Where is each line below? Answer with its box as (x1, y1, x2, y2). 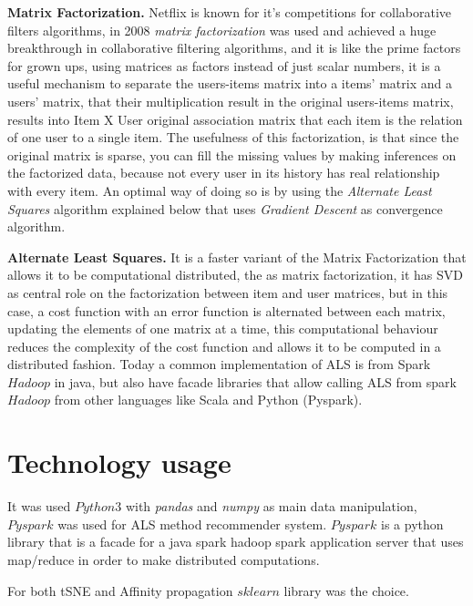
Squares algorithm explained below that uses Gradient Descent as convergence (7, 199, 443, 218)
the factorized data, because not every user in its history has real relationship (7, 163, 440, 182)
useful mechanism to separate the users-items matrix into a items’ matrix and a (7, 74, 452, 93)
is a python (381, 514, 444, 533)
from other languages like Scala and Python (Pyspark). (54, 390, 363, 409)
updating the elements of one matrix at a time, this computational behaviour (7, 319, 438, 338)
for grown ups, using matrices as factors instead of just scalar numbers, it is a (7, 56, 441, 75)
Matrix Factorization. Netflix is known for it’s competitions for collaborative (7, 3, 452, 21)
